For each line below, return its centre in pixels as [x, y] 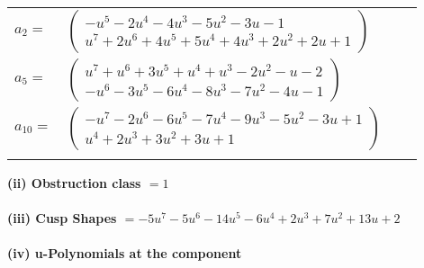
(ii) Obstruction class [74, 183]
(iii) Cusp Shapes [62, 218]
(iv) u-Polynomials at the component [125, 253]
